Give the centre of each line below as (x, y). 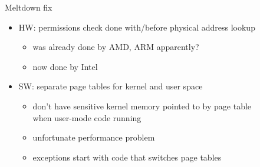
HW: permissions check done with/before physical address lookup (137, 27)
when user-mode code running (87, 117)
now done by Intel (65, 66)
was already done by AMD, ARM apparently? (116, 47)
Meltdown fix (29, 7)
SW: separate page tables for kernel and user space (111, 86)
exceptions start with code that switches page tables (127, 157)
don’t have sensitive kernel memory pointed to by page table (142, 106)
